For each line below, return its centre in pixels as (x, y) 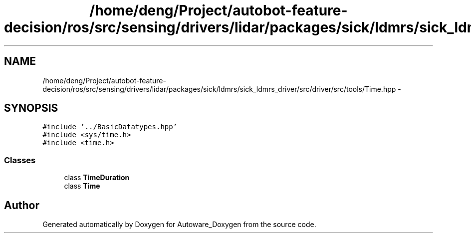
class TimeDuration (97, 178)
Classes (20, 160)
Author (22, 205)
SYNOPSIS (31, 108)
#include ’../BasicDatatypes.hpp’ (110, 127)
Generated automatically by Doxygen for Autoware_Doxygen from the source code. (179, 225)
